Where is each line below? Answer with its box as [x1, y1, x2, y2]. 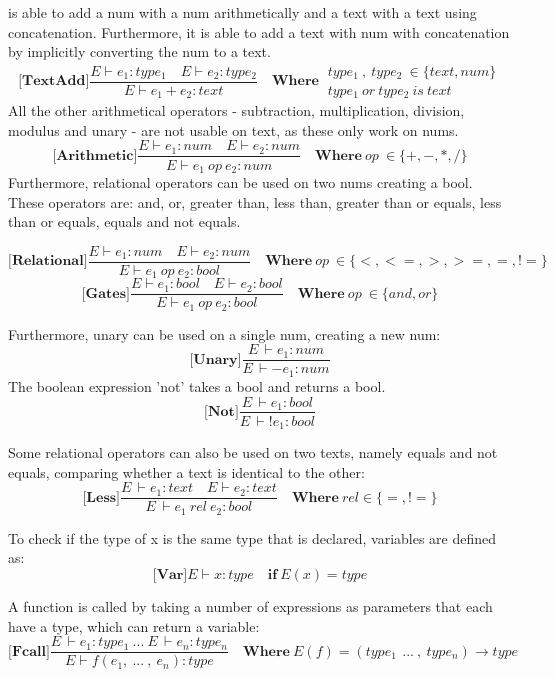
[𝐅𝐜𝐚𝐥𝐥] [8, 644, 50, 659]
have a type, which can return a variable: [8, 615, 260, 636]
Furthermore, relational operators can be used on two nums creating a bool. [8, 172, 473, 192]
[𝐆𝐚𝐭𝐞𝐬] [81, 286, 130, 301]
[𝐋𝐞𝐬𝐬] [82, 490, 120, 505]
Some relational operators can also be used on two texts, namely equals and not [8, 442, 498, 463]
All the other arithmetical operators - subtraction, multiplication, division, [8, 100, 465, 121]
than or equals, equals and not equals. [8, 211, 241, 232]
